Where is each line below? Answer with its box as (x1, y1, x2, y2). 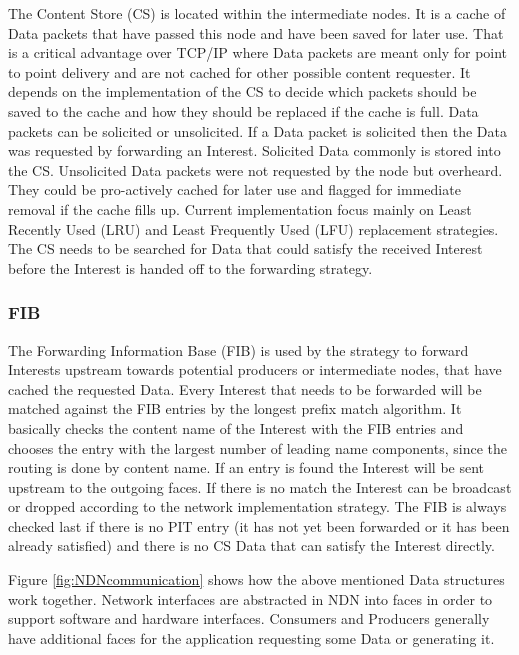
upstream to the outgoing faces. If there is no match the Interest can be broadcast (8, 476, 512, 497)
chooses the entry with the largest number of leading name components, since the (8, 437, 508, 458)
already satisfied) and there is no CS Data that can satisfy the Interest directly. (8, 535, 495, 556)
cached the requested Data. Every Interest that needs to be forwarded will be (8, 378, 482, 399)
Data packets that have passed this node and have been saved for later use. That (8, 22, 504, 43)
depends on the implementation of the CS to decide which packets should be (8, 81, 477, 102)
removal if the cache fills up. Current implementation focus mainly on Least (8, 198, 472, 219)
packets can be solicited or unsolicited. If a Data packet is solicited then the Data (8, 120, 507, 141)
